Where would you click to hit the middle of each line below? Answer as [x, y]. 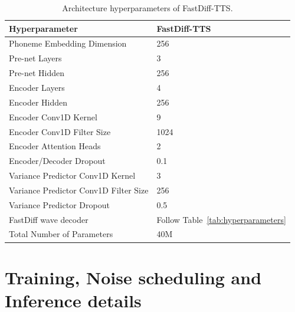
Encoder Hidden [38, 102]
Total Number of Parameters [61, 234]
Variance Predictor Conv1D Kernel [72, 175]
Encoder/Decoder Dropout [57, 161]
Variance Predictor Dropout [59, 204]
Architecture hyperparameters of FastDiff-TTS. [147, 8]
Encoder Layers [37, 87]
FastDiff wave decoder [49, 219]
